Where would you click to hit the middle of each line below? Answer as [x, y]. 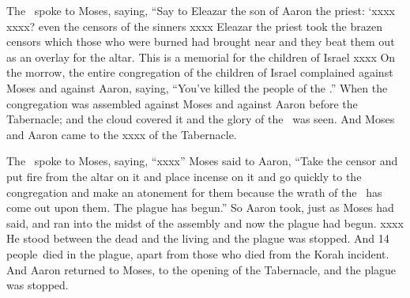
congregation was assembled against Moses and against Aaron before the [182, 103]
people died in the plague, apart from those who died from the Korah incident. [198, 253]
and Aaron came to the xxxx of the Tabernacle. [122, 134]
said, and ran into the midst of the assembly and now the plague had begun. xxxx [205, 223]
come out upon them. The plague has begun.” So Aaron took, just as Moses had [200, 207]
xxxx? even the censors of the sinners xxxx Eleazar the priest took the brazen [194, 26]
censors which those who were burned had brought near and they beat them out [201, 41]
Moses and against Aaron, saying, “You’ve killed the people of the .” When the [197, 87]
